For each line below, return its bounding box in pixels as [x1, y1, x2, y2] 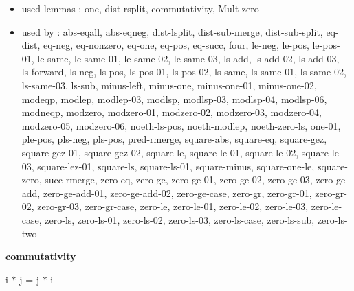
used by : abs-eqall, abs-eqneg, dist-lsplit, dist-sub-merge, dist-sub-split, [21, 24, 323, 38]
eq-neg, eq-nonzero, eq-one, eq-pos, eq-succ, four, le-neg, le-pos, [43, 38, 309, 52]
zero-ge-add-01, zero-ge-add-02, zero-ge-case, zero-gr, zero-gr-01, [43, 185, 312, 200]
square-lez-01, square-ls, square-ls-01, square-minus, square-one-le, [37, 159, 315, 173]
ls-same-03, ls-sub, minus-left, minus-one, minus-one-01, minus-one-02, [21, 78, 317, 92]
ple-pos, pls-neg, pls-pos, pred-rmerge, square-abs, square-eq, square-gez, [21, 132, 327, 146]
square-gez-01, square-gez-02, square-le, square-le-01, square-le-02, [21, 145, 299, 159]
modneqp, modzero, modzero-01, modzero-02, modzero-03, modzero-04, [21, 105, 322, 119]
